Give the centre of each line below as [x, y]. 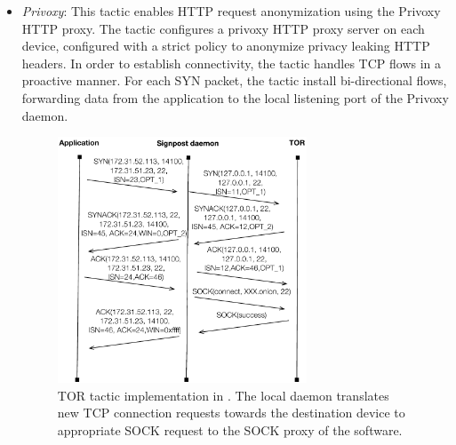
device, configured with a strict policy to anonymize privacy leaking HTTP [226, 46]
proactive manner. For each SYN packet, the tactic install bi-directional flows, [234, 80]
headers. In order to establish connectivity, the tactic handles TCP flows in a [232, 63]
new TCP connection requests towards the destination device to [231, 413]
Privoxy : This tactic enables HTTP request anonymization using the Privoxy [231, 11]
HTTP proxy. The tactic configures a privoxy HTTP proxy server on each [223, 28]
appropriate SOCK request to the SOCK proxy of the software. [230, 429]
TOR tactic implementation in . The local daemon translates [223, 395]
